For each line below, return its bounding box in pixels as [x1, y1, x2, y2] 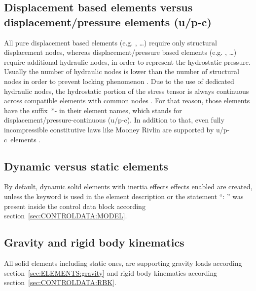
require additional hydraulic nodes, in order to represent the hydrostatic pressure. [4, 56, 251, 67]
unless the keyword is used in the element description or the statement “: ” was [4, 191, 244, 201]
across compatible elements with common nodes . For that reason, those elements [4, 95, 250, 106]
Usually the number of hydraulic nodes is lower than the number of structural [4, 66, 239, 77]
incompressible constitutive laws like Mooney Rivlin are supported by [4, 124, 214, 134]
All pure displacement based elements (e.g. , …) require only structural [4, 37, 217, 47]
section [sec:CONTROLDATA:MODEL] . [4, 210, 127, 221]
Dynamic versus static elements [4, 158, 168, 173]
